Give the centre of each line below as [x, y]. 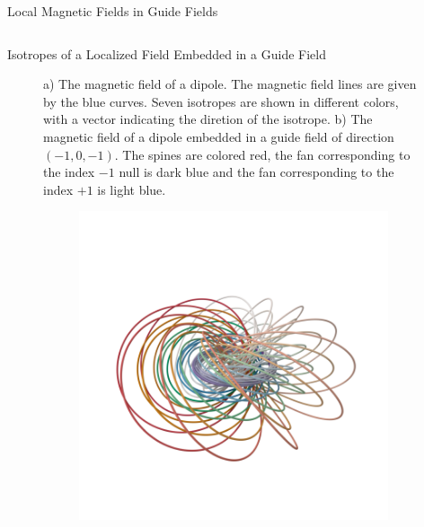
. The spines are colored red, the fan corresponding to [262, 154]
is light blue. [132, 189]
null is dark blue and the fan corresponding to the [256, 172]
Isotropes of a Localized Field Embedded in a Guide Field [167, 53]
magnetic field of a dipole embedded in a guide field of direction [219, 136]
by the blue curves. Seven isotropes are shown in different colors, [221, 101]
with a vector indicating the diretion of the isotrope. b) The [208, 119]
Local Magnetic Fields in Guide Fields [113, 11]
